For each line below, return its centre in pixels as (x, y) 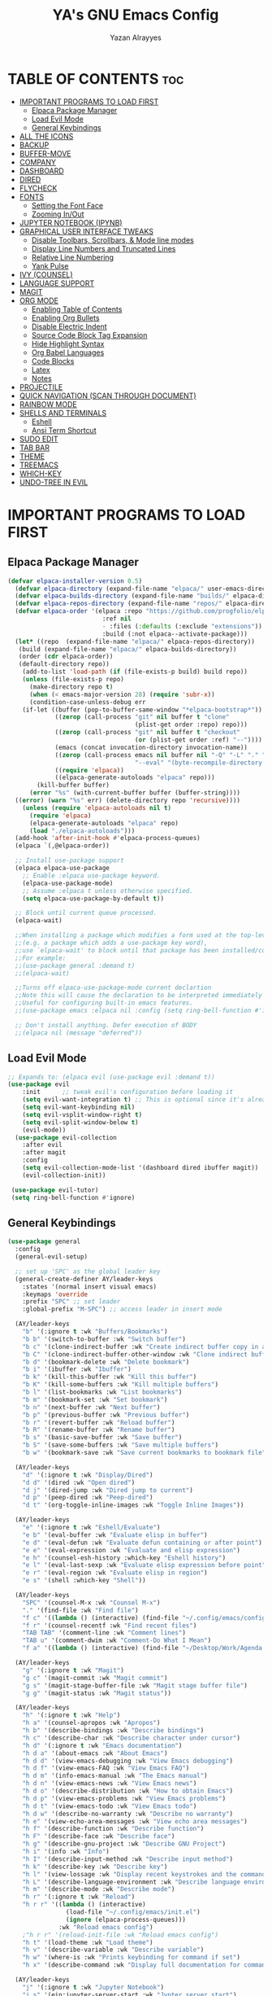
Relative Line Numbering (73, 257)
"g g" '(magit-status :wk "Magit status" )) (97, 1693)
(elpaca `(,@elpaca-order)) (63, 846)
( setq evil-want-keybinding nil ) (79, 1107)
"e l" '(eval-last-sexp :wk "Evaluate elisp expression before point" (144, 1565)
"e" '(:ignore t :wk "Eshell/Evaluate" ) (91, 1528)
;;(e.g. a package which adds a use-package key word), (111, 943)
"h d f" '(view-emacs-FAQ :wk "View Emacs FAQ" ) (106, 1768)
